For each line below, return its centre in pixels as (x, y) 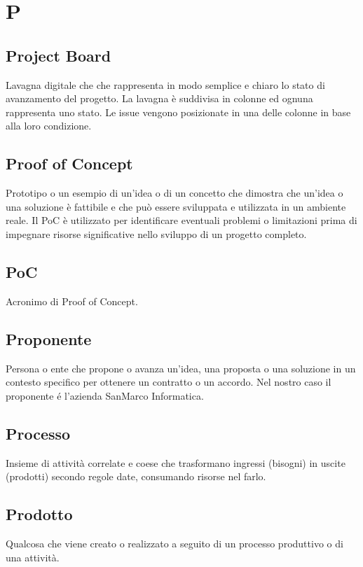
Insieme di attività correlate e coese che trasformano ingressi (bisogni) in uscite (176, 462)
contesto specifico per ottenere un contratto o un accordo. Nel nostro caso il (169, 382)
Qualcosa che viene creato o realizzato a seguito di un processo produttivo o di (174, 543)
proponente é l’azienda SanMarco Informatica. (105, 395)
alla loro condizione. (49, 126)
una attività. (33, 557)
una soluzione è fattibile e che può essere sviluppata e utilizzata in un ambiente (176, 206)
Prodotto (39, 514)
